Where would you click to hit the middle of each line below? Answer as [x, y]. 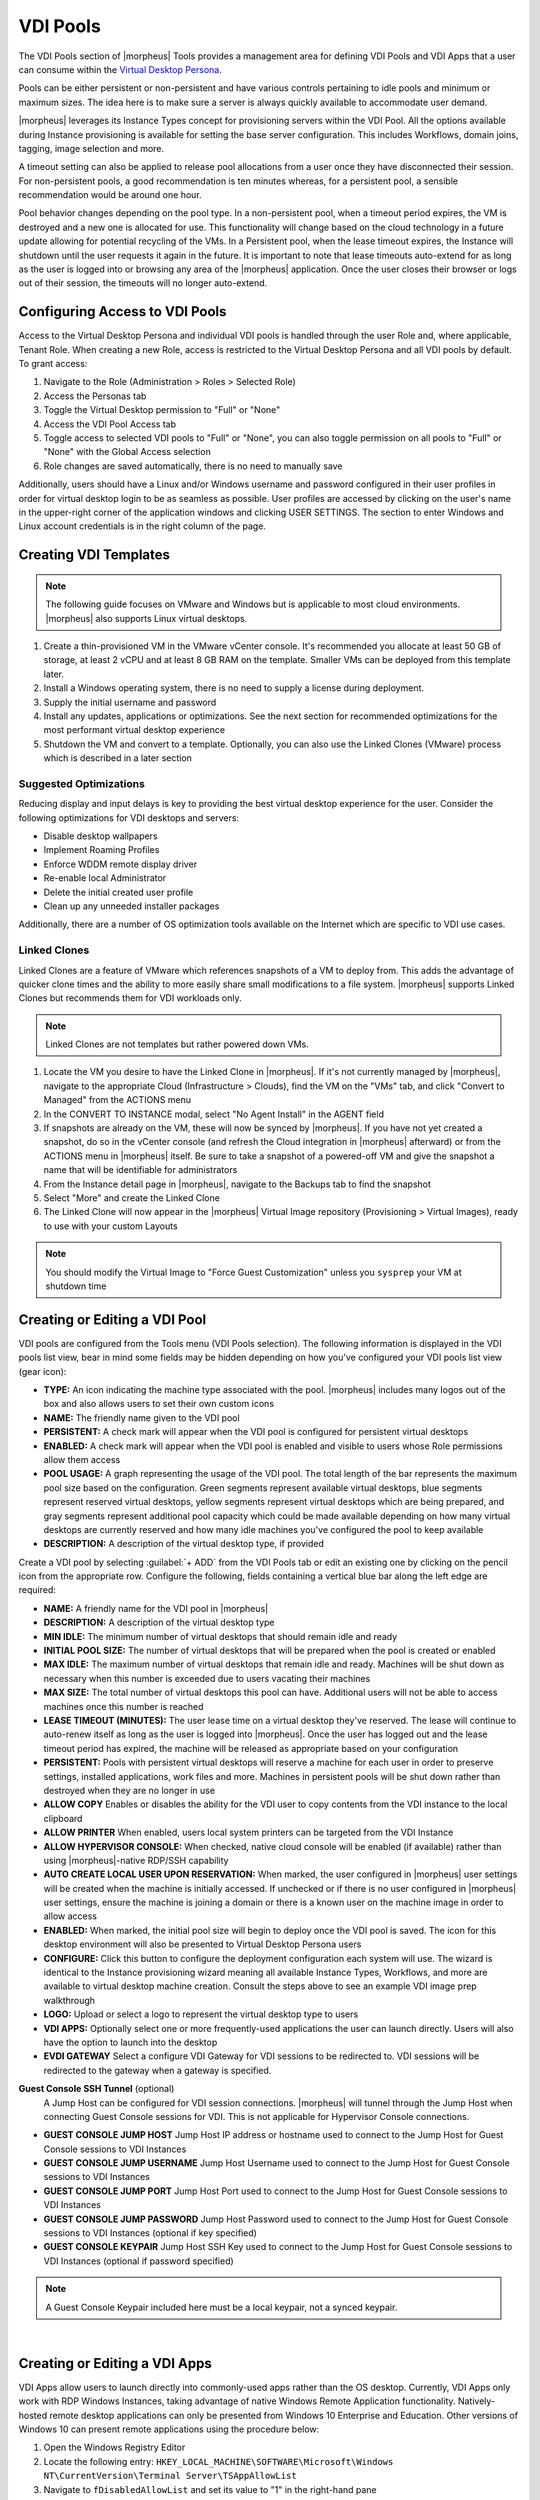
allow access [70, 1916]
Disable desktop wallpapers [101, 836]
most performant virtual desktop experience [134, 730]
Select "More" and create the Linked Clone [131, 1197]
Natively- [476, 2401]
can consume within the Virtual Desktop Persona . [120, 69]
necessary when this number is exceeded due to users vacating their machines [207, 1678]
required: [37, 1590]
